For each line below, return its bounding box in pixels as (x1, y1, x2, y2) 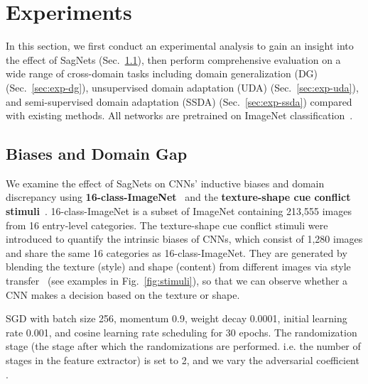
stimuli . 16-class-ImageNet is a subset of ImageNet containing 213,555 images (6, 204, 352, 219)
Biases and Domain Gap (6, 143, 188, 165)
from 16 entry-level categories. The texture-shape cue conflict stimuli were (6, 217, 328, 232)
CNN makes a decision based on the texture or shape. (6, 287, 240, 302)
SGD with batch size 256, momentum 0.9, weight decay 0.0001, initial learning (6, 311, 347, 326)
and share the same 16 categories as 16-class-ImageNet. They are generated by (6, 245, 347, 260)
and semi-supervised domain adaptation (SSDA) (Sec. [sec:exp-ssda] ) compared (6, 94, 352, 109)
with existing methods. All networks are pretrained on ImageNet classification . (6, 108, 353, 123)
